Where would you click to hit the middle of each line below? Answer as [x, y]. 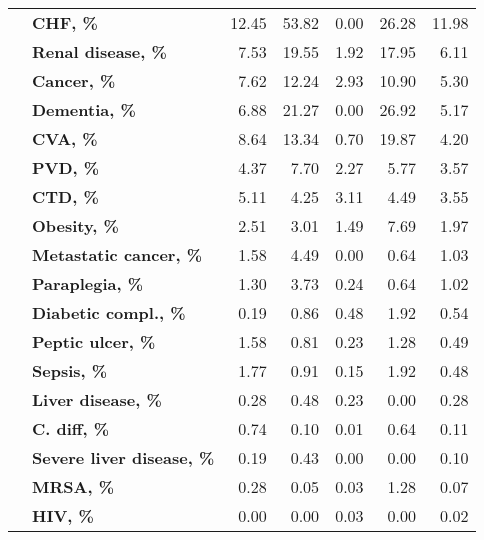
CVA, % [65, 138]
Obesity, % [75, 225]
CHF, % [65, 22]
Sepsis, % [70, 370]
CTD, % [65, 196]
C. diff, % [71, 428]
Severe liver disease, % [123, 457]
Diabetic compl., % [109, 312]
